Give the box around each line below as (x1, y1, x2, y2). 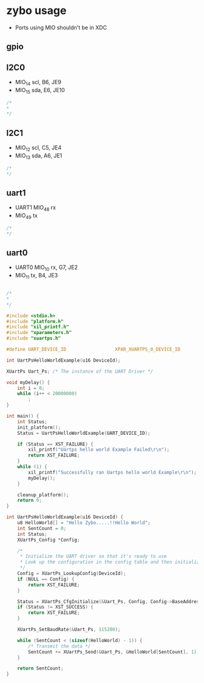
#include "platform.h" (6, 318, 64, 324)
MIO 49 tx (15, 212, 38, 220)
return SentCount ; (17, 665, 64, 671)
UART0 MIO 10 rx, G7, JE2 (15, 263, 78, 273)
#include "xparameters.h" (6, 330, 72, 336)
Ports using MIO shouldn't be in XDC (15, 24, 107, 31)
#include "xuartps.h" (6, 335, 61, 342)
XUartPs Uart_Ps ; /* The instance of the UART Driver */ (6, 368, 154, 374)
